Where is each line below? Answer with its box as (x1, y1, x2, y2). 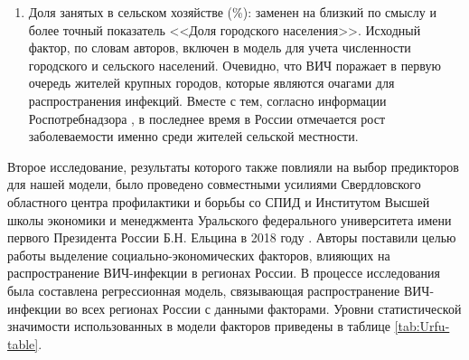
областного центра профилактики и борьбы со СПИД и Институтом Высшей (7, 192, 430, 211)
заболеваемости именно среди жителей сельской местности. (28, 127, 359, 146)
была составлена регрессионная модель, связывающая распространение (7, 280, 400, 299)
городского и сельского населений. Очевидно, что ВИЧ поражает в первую (28, 55, 441, 74)
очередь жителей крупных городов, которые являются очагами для (28, 73, 395, 92)
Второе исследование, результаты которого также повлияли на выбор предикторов (7, 156, 459, 175)
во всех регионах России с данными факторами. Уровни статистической (65, 298, 462, 317)
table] (7, 334, 39, 353)
